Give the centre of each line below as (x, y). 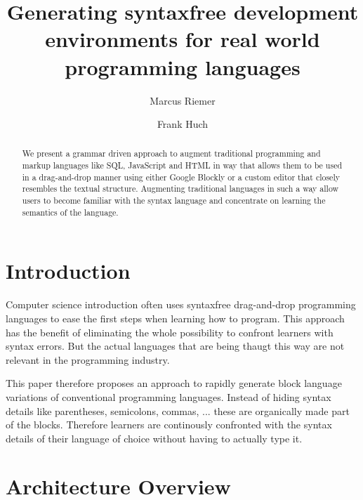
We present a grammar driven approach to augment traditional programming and (171, 153)
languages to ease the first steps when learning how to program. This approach (175, 318)
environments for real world (183, 39)
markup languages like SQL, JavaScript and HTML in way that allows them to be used (182, 165)
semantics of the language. (70, 212)
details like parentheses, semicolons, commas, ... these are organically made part (178, 410)
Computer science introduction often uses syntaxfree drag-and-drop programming (181, 304)
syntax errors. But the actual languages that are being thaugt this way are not (175, 346)
